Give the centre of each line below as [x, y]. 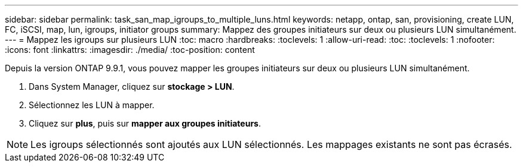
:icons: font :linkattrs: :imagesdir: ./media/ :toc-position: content [130, 50]
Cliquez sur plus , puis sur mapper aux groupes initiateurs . [145, 123]
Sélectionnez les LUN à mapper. [92, 105]
